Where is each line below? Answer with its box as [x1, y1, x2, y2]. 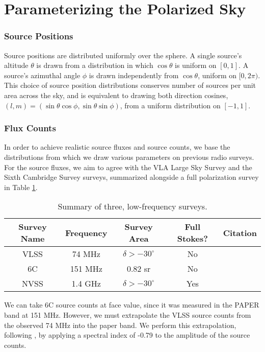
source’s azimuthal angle [4, 69, 81, 80]
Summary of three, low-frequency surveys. [58, 200, 207, 213]
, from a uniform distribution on [120, 100, 221, 110]
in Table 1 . [4, 181, 38, 192]
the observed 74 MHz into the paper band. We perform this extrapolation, [4, 319, 236, 330]
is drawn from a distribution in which [36, 60, 153, 71]
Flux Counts [4, 122, 56, 134]
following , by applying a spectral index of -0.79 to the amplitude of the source [4, 330, 250, 340]
